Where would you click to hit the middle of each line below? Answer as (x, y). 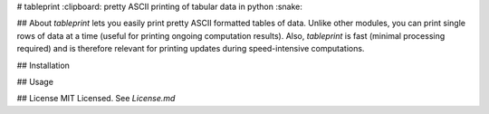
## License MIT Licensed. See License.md (96, 99)
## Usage (35, 81)
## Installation (43, 65)
